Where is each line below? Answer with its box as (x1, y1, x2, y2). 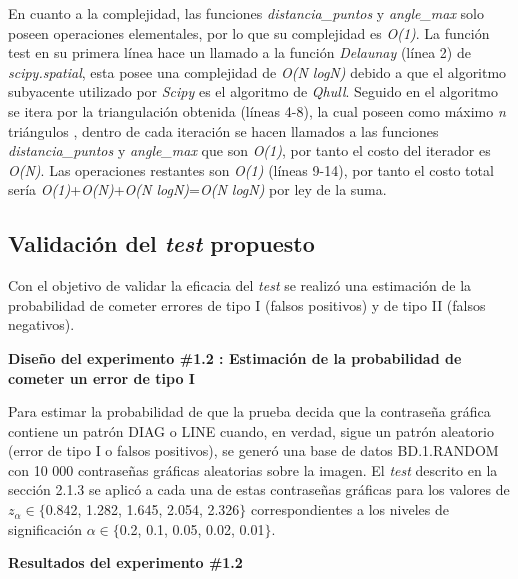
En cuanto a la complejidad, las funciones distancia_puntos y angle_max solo (8, 3, 484, 23)
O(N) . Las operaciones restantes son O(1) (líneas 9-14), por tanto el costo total (8, 159, 494, 180)
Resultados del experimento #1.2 (8, 552, 243, 573)
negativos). (8, 314, 75, 335)
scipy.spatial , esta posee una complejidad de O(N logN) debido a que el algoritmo (8, 61, 507, 82)
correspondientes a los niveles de (251, 499, 449, 520)
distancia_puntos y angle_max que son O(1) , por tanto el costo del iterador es (8, 140, 491, 161)
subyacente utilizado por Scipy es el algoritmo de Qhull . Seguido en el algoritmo (8, 81, 498, 102)
